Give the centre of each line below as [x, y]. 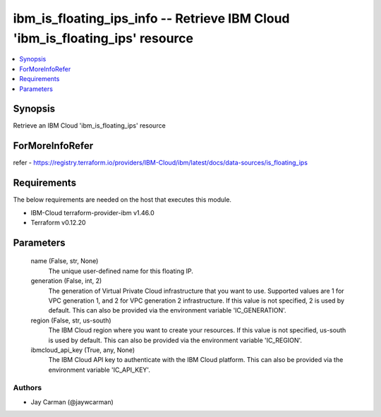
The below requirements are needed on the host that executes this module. [122, 200]
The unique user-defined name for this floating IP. [121, 271]
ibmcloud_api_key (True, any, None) [83, 350]
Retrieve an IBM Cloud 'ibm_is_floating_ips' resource [89, 126]
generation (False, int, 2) [66, 281]
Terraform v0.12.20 [58, 223]
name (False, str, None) [65, 261]
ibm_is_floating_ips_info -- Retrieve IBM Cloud [151, 18]
